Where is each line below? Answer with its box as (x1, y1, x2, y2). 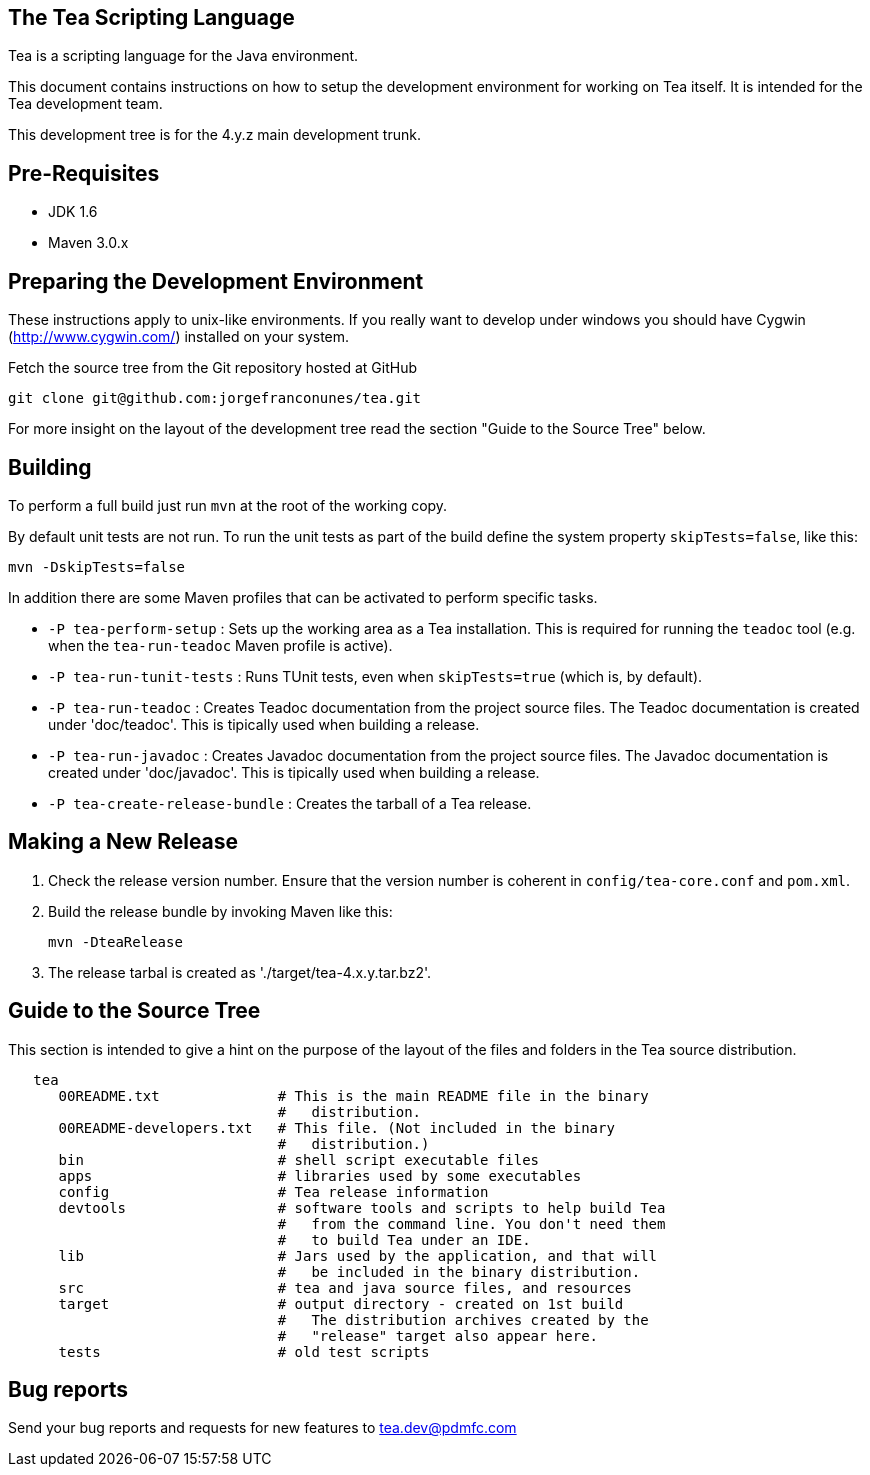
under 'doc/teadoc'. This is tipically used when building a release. (48, 715, 480, 733)
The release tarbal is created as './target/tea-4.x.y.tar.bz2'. (48, 963, 432, 981)
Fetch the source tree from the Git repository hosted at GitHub (8, 359, 418, 377)
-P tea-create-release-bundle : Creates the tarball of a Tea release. (48, 794, 532, 812)
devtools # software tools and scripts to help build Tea (58, 1199, 666, 1216)
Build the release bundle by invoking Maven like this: (48, 902, 393, 920)
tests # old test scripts (58, 1343, 430, 1360)
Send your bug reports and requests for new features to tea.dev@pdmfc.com (8, 1419, 517, 1437)
